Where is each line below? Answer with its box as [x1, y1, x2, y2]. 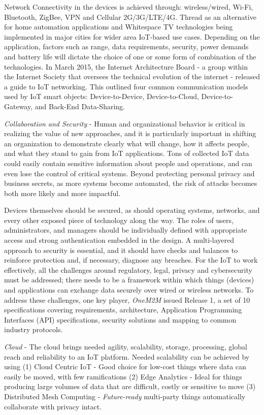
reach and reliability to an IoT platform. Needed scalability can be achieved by [4, 351, 250, 362]
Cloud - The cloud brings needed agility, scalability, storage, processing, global [4, 341, 247, 352]
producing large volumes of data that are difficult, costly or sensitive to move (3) [4, 381, 256, 392]
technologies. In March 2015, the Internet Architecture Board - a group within [4, 61, 248, 72]
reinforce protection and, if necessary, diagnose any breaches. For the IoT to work [4, 254, 258, 265]
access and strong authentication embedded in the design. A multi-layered [4, 235, 235, 245]
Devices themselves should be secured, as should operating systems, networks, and [4, 205, 260, 215]
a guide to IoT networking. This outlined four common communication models [4, 81, 248, 91]
